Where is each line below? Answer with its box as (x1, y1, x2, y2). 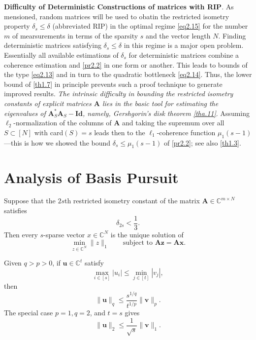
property (4, 21, 30, 31)
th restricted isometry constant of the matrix (64, 195, 200, 206)
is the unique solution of (110, 229, 184, 239)
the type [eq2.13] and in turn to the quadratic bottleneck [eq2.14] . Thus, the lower (4, 69, 252, 79)
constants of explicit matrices (4, 98, 92, 108)
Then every (4, 229, 38, 239)
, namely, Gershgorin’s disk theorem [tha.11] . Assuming (82, 108, 250, 118)
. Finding (218, 30, 246, 40)
